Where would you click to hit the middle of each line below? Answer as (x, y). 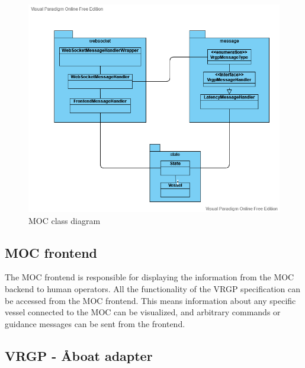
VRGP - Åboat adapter (79, 355)
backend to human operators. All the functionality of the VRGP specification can (152, 288)
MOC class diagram (65, 220)
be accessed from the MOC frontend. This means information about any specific (150, 300)
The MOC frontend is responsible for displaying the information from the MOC (150, 277)
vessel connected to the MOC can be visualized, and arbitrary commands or (143, 312)
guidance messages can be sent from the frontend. (95, 323)
